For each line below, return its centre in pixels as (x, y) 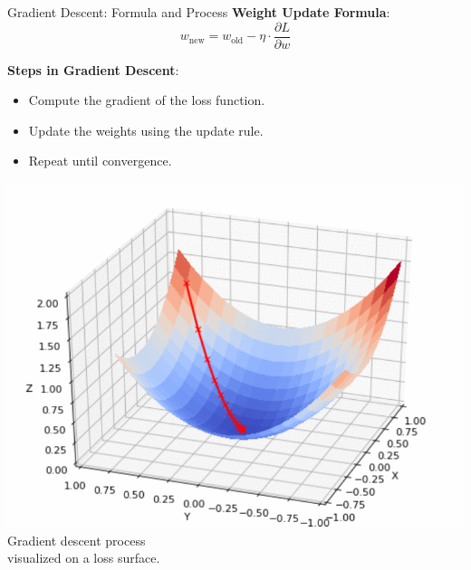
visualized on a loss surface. (84, 558)
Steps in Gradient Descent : (93, 69)
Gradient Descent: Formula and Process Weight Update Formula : (199, 12)
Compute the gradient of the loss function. (147, 100)
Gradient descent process (77, 540)
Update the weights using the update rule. (146, 130)
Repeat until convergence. (100, 161)
